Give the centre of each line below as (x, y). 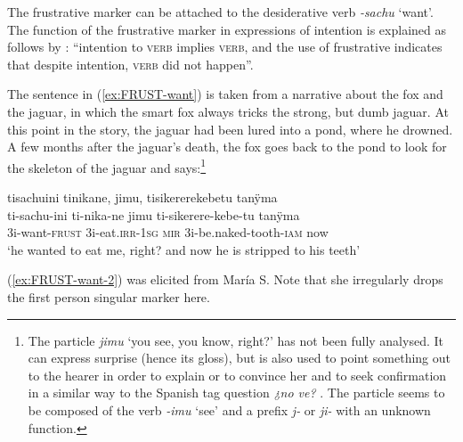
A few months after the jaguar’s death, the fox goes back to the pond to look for (227, 147)
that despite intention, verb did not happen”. (130, 64)
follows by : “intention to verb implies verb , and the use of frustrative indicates (225, 47)
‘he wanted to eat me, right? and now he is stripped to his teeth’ (184, 249)
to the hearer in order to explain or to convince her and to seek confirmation (237, 375)
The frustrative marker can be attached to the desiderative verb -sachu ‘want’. (220, 12)
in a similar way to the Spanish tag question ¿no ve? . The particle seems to (236, 393)
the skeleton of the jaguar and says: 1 (107, 166)
